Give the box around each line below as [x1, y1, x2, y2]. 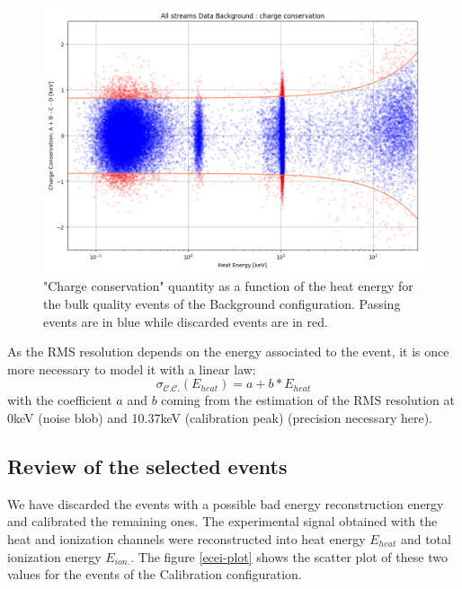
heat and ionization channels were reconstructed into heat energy [7, 529, 366, 548]
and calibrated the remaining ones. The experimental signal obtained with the [7, 512, 438, 531]
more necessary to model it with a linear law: [7, 359, 256, 378]
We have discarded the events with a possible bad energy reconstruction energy [7, 494, 444, 513]
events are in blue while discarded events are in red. [43, 312, 328, 330]
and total [400, 529, 451, 548]
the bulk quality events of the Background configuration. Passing [43, 294, 401, 312]
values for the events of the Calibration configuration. [7, 565, 302, 584]
